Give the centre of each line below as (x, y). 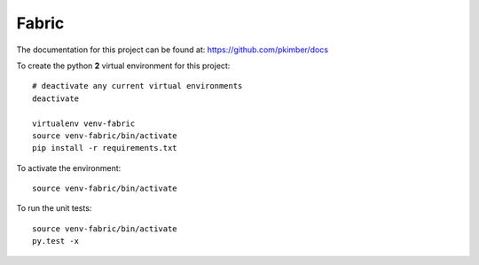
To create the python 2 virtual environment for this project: (123, 66)
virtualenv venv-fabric (84, 123)
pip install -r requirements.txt (105, 148)
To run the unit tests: (54, 208)
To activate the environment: (69, 168)
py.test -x (56, 241)
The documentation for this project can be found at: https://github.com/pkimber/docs (172, 50)
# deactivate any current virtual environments (137, 86)
